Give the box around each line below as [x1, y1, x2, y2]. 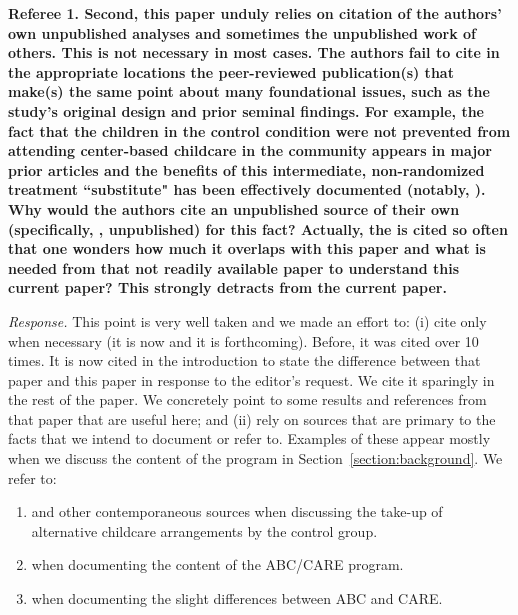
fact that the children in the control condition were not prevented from [8, 120, 511, 141]
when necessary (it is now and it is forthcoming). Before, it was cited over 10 [8, 330, 479, 351]
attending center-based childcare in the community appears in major [8, 140, 492, 161]
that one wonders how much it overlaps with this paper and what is [8, 238, 486, 259]
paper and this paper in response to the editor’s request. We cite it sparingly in [8, 369, 495, 390]
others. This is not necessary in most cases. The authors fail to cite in [8, 42, 500, 63]
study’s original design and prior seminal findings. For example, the [8, 100, 484, 121]
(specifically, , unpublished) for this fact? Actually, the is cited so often [8, 218, 508, 239]
